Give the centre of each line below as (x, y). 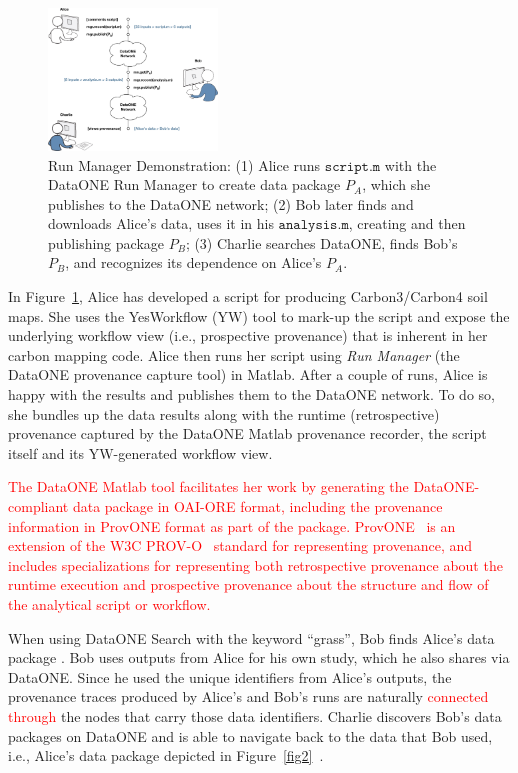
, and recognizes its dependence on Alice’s (193, 262)
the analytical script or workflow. (109, 603)
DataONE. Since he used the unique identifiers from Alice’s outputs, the (230, 676)
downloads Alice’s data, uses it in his (161, 223)
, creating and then (407, 223)
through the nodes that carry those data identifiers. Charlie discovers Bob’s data (255, 715)
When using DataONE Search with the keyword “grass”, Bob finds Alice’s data (251, 637)
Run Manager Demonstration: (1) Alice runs (184, 164)
